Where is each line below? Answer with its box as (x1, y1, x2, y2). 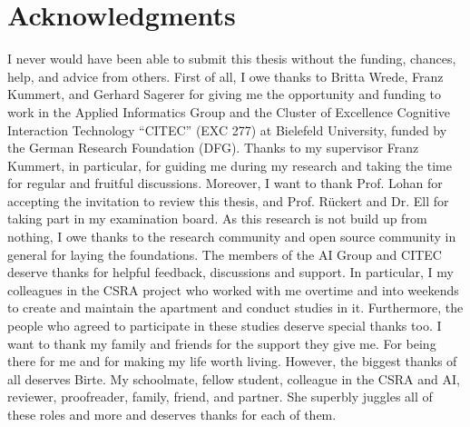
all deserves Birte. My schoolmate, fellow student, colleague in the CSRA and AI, (7, 369, 460, 388)
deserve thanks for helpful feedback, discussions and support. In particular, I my (7, 263, 454, 282)
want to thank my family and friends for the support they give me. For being (7, 333, 436, 353)
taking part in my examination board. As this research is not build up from (7, 209, 427, 228)
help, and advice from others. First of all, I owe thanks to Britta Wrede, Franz (7, 66, 444, 85)
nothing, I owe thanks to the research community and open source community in (7, 227, 456, 246)
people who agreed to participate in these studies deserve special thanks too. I (7, 316, 442, 335)
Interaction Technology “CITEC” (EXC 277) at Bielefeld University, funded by (7, 120, 447, 139)
